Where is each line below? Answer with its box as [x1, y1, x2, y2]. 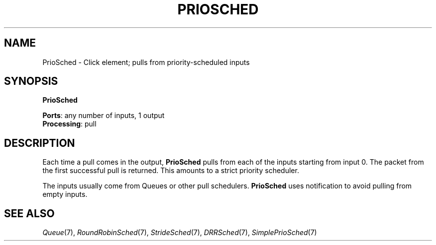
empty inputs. [42, 190, 88, 199]
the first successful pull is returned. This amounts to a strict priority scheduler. [42, 166, 299, 175]
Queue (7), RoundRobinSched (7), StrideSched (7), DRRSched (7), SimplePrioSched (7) [42, 228, 317, 237]
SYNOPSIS [4, 75, 58, 88]
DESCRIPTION [4, 136, 75, 149]
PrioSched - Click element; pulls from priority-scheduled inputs [42, 58, 250, 66]
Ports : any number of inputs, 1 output [42, 111, 165, 120]
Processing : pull [42, 120, 97, 128]
